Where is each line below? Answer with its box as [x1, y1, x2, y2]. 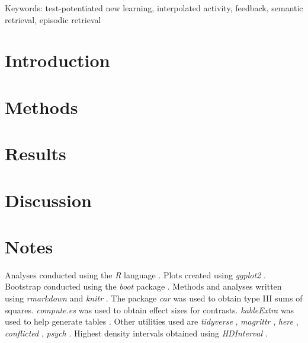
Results [5, 141, 66, 166]
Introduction [5, 48, 110, 72]
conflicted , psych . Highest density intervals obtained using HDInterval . [5, 326, 268, 339]
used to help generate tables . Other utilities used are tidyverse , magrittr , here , [5, 315, 299, 328]
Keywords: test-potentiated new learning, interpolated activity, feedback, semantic [5, 2, 303, 14]
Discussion [5, 188, 92, 212]
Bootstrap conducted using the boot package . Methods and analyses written [5, 280, 282, 293]
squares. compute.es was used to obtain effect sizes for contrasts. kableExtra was [5, 303, 294, 316]
